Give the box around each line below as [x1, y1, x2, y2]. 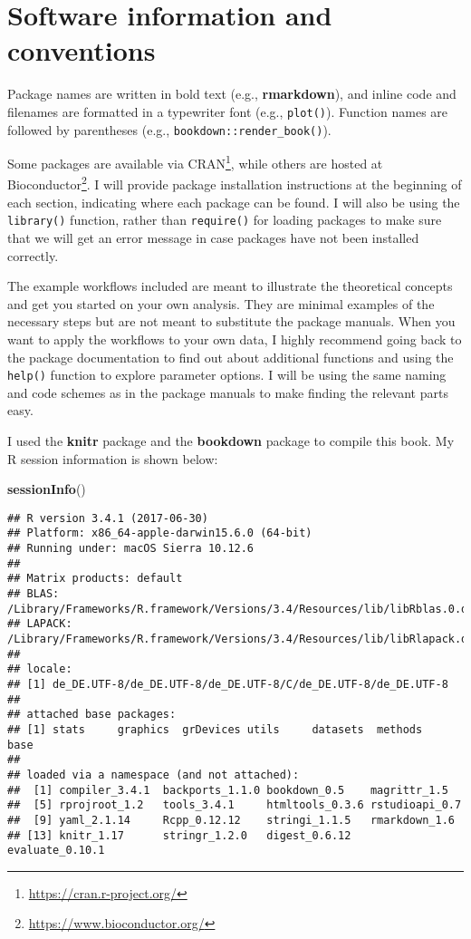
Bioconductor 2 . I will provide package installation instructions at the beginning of [7, 172, 462, 194]
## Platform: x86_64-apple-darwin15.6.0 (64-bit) [7, 527, 312, 540]
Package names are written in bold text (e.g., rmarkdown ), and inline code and [7, 84, 457, 103]
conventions [7, 32, 156, 69]
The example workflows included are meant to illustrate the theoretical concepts [7, 276, 453, 295]
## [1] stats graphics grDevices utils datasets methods [7, 722, 423, 736]
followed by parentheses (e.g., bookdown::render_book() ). [7, 120, 332, 139]
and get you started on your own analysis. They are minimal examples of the [7, 294, 435, 313]
